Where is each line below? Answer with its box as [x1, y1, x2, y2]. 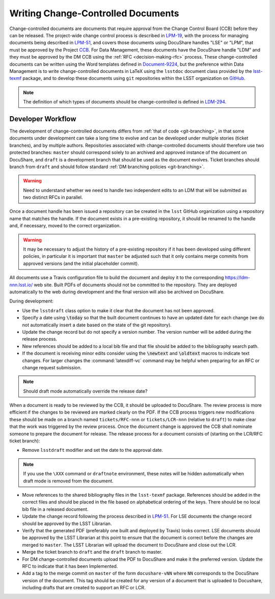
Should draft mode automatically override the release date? [23, 388, 148, 394]
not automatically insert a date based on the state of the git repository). [22, 321, 172, 328]
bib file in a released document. [22, 506, 89, 512]
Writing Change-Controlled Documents [9, 8, 179, 19]
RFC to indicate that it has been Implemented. [22, 563, 118, 569]
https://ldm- [225, 275, 251, 281]
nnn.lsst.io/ [9, 282, 33, 288]
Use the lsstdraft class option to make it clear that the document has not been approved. [22, 307, 215, 313]
